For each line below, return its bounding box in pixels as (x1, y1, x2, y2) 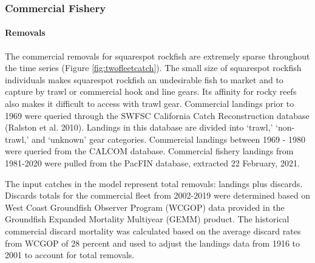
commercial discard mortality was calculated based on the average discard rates (5, 224, 301, 237)
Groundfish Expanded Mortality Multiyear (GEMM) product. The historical (5, 213, 290, 225)
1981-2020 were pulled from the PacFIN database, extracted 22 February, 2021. (5, 156, 300, 169)
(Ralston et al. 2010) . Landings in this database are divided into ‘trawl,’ (5, 121, 273, 134)
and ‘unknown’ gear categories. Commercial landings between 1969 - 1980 (31, 132, 305, 145)
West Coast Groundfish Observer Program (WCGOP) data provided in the (5, 200, 285, 213)
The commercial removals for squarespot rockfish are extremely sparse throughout (5, 49, 310, 62)
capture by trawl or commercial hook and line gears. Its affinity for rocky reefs (5, 85, 297, 98)
